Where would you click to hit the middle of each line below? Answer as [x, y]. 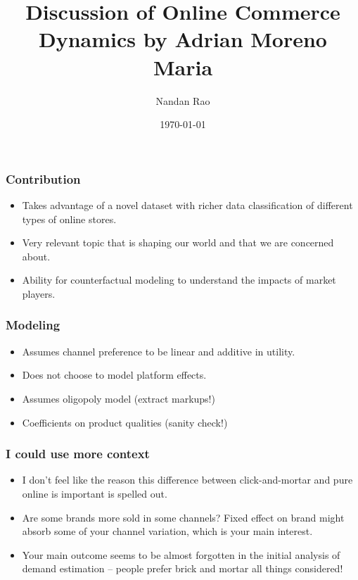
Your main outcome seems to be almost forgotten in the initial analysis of [181, 554]
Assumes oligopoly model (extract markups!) [119, 398]
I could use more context [78, 454]
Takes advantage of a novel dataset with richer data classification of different [187, 204]
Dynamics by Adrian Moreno [183, 39]
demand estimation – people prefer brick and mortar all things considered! [183, 568]
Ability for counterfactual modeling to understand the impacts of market [179, 280]
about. [36, 256]
